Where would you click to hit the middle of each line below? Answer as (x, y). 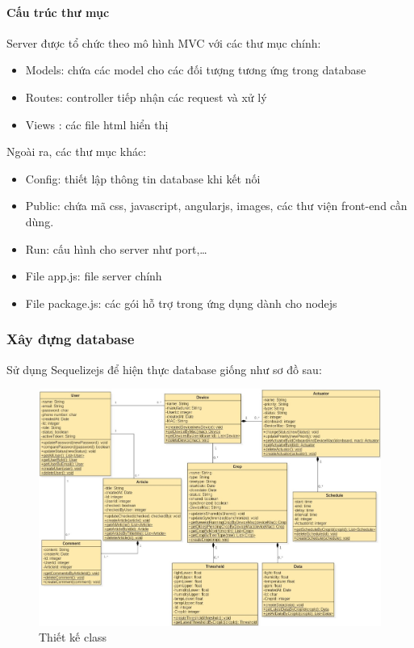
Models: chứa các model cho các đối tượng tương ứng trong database (196, 70)
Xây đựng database (71, 339)
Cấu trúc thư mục (58, 12)
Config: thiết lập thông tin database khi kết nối (143, 178)
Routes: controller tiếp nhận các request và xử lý (146, 97)
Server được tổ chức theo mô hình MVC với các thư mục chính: (164, 42)
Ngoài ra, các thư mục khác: (77, 151)
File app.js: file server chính (94, 276)
